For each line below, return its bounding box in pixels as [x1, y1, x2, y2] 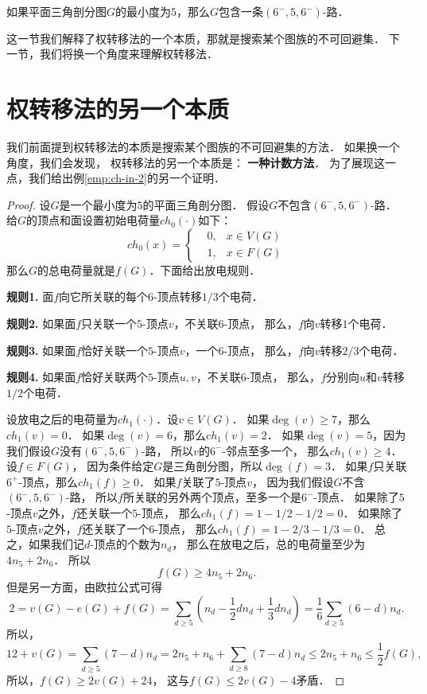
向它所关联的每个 [59, 288, 149, 305]
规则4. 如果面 [6, 368, 76, 385]
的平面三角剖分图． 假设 [142, 196, 270, 212]
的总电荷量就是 [37, 261, 116, 278]
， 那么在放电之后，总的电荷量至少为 [172, 536, 365, 552]
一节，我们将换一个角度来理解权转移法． [6, 45, 218, 62]
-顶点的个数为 [90, 536, 161, 552]
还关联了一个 [82, 520, 149, 536]
